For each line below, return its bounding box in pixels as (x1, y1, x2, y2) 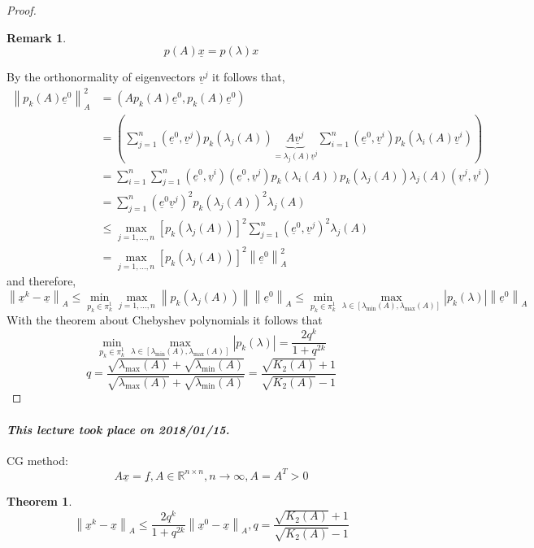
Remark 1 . (7, 28, 67, 46)
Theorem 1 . (7, 493, 72, 510)
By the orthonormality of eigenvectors (7, 68, 196, 85)
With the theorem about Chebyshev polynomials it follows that (7, 311, 323, 328)
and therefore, (7, 272, 76, 289)
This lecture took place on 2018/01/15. (7, 420, 230, 437)
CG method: (7, 451, 68, 468)
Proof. (7, 2, 37, 18)
